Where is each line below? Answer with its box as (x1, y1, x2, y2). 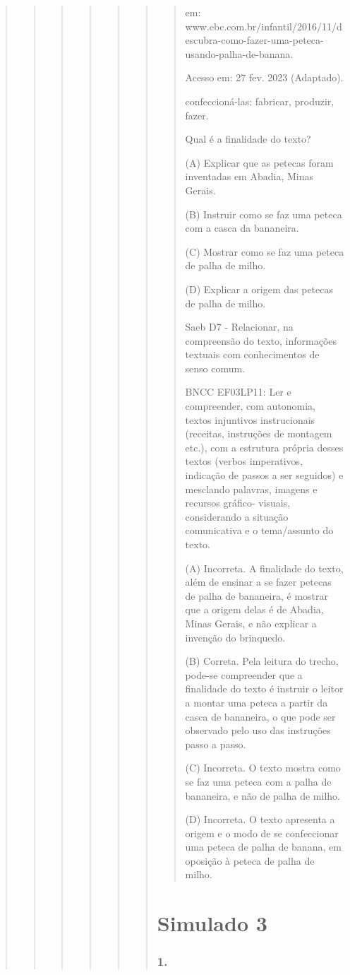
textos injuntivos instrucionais (185, 412, 315, 427)
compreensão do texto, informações (185, 333, 337, 348)
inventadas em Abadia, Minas (185, 169, 313, 184)
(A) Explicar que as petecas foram (185, 155, 334, 170)
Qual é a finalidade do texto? (185, 131, 311, 146)
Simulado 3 (157, 909, 267, 938)
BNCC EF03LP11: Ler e (185, 384, 291, 399)
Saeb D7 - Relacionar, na (185, 319, 294, 334)
